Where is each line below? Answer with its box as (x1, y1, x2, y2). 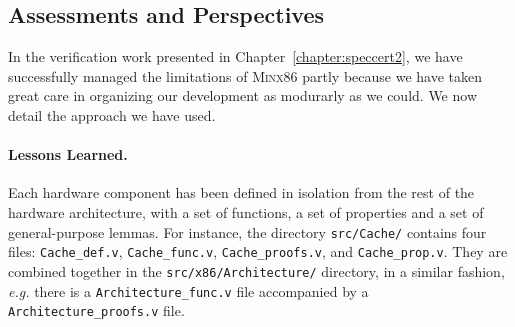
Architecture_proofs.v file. (8, 300, 185, 321)
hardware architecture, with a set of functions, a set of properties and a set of (8, 201, 484, 222)
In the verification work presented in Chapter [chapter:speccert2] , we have (8, 46, 463, 67)
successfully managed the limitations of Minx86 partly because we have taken (8, 65, 483, 86)
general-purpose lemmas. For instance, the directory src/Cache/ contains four (8, 221, 487, 242)
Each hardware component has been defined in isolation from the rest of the (8, 182, 475, 203)
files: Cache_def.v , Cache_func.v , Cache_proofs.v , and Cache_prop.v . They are (8, 241, 508, 262)
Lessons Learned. (8, 144, 128, 165)
